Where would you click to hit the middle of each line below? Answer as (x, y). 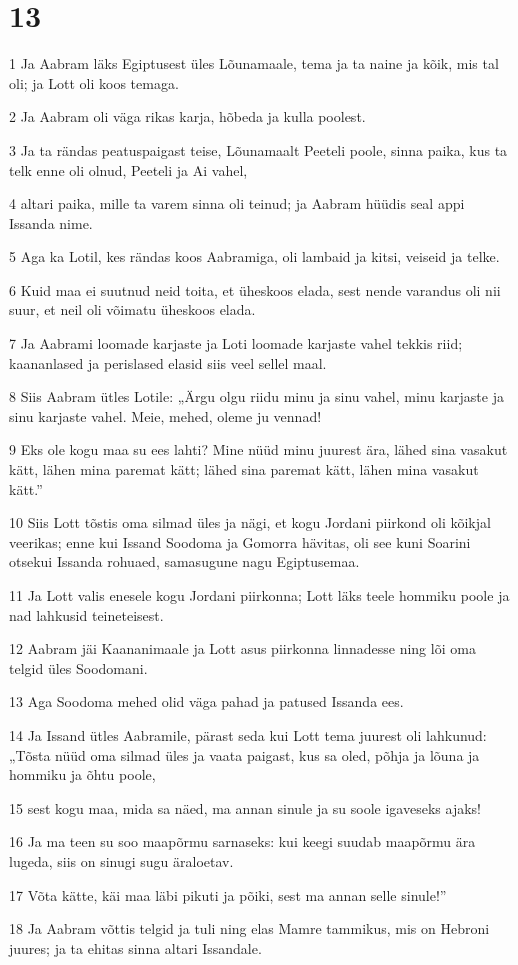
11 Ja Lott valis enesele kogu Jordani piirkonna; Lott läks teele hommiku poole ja (259, 595)
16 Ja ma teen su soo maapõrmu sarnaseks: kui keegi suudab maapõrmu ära (242, 841)
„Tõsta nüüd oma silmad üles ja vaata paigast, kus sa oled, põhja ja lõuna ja (244, 754)
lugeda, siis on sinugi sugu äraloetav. (121, 860)
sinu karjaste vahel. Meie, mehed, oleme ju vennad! (165, 415)
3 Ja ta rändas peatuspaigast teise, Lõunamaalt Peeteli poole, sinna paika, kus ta (258, 149)
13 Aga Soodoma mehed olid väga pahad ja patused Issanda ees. (206, 701)
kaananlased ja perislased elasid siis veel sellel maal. (168, 362)
